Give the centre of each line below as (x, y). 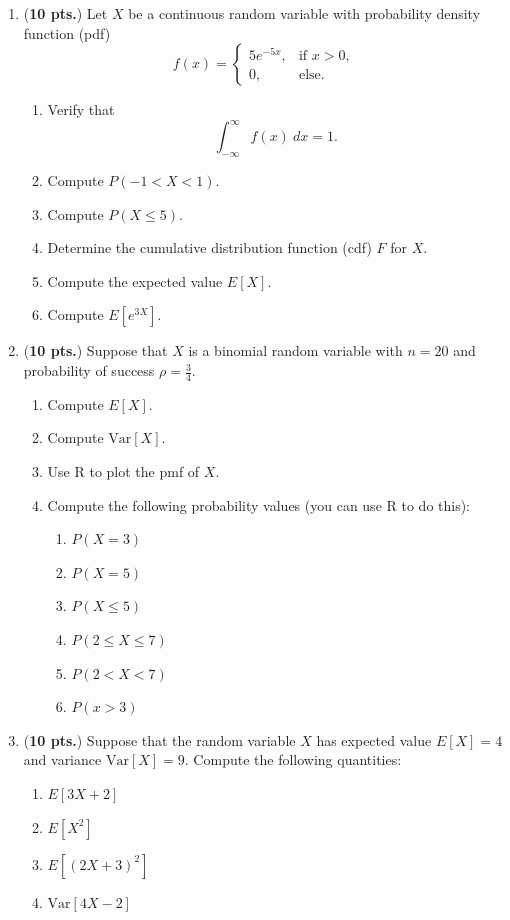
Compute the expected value (135, 280)
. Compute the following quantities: (293, 759)
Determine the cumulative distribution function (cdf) (209, 247)
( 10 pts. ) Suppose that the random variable (159, 739)
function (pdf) (67, 32)
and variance (62, 759)
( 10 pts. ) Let (65, 13)
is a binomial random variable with (295, 350)
